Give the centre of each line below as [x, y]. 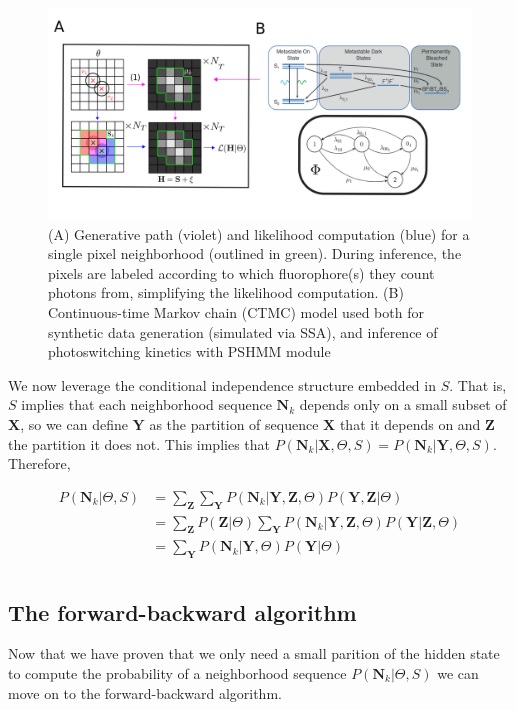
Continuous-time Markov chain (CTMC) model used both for [236, 311]
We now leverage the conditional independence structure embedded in [222, 384]
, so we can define [74, 423]
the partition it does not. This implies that [139, 443]
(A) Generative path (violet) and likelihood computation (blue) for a [259, 233]
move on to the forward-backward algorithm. [145, 692]
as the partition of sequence [234, 423]
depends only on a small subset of [403, 404]
